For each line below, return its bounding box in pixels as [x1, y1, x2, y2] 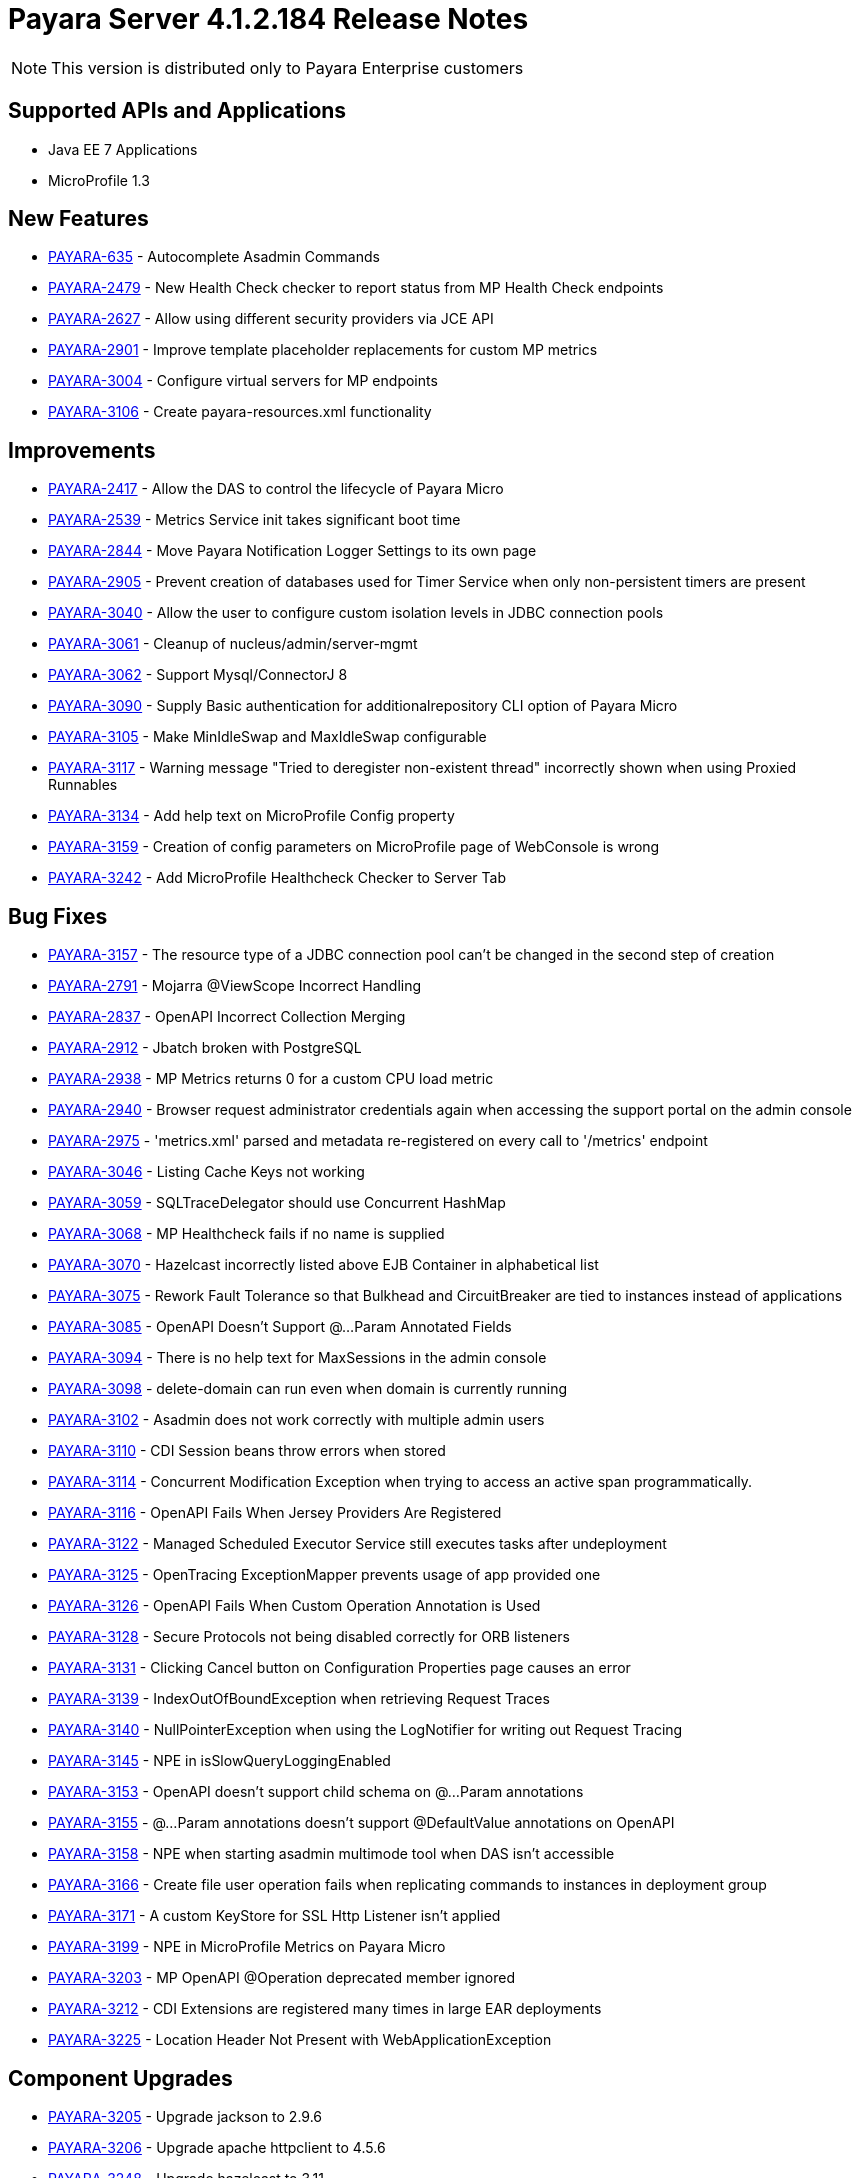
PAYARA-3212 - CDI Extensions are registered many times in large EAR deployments [48, 2000, 602, 2018]
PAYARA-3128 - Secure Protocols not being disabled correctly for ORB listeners [48, 1628, 570, 1646]
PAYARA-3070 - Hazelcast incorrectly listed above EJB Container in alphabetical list [48, 1256, 599, 1274]
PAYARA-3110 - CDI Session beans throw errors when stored [48, 1442, 446, 1460]
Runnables [48, 776, 118, 794]
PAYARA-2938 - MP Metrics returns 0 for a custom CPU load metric [48, 1070, 494, 1088]
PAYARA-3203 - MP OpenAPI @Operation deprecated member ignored [48, 1969, 515, 1987]
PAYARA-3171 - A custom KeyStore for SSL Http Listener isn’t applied [48, 1907, 501, 1925]
